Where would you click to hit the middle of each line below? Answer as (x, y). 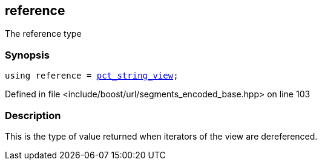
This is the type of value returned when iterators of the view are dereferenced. (161, 136)
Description (33, 115)
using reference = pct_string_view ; (92, 76)
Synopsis (27, 55)
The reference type (43, 34)
